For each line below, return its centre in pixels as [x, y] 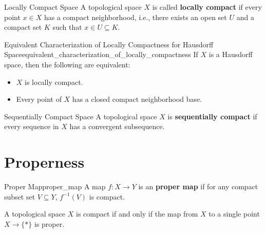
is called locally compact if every [207, 7]
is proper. [49, 223]
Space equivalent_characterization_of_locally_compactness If [101, 54]
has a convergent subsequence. [117, 126]
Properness [44, 162]
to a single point [234, 214]
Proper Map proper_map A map [55, 186]
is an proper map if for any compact [198, 186]
